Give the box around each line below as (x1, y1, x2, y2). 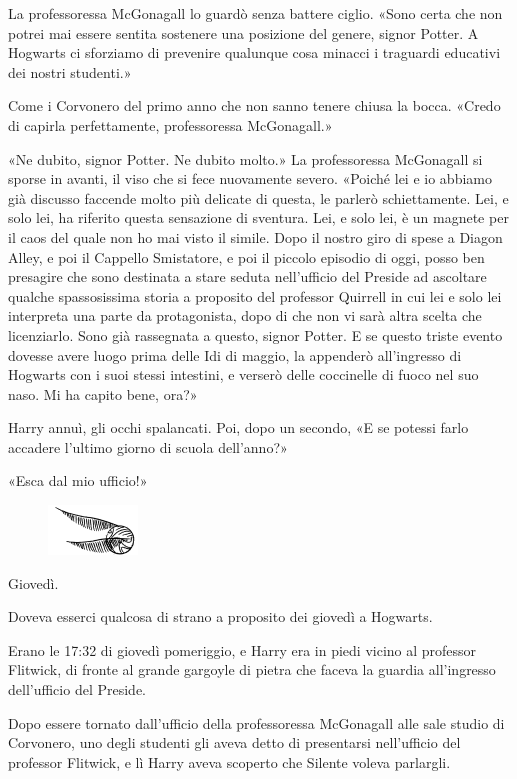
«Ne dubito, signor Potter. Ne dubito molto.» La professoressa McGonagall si (8, 148, 483, 169)
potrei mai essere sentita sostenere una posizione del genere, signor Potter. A (8, 22, 479, 43)
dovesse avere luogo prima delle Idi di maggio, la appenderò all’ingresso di (8, 344, 462, 365)
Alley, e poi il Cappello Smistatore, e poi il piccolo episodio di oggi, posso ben (8, 246, 485, 267)
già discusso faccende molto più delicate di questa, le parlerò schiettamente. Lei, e (8, 187, 509, 208)
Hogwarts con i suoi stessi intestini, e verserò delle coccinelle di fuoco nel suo (8, 364, 479, 385)
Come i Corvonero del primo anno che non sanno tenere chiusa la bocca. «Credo (8, 95, 501, 116)
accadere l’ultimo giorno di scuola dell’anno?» (8, 436, 288, 457)
